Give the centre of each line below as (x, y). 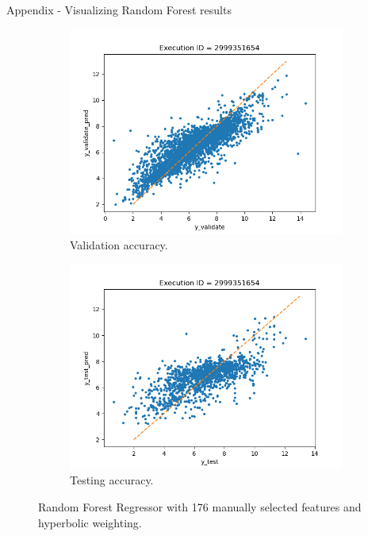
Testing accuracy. (112, 480)
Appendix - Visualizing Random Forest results (119, 10)
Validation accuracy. (119, 245)
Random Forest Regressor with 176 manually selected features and (200, 506)
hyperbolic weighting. (90, 522)
